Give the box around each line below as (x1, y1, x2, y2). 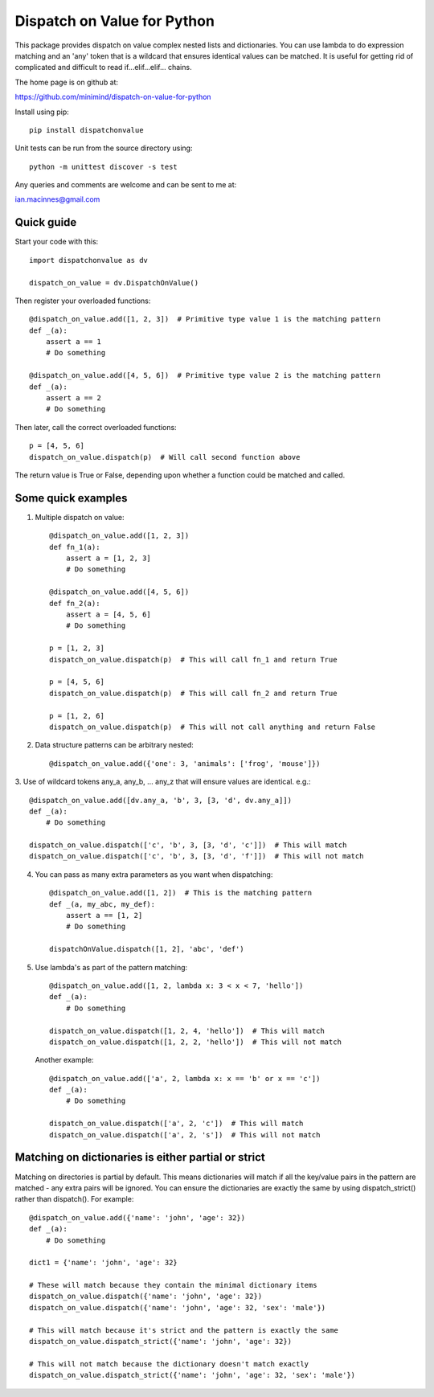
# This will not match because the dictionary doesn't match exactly (29, 1359, 309, 1368)
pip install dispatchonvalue (29, 125, 144, 134)
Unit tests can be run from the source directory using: (14, 143, 193, 153)
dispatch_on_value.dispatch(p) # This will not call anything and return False (49, 722, 376, 731)
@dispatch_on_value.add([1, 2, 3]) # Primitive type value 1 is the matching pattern (29, 314, 381, 324)
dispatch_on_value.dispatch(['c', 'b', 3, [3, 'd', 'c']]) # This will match (29, 841, 347, 850)
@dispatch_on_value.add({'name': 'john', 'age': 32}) (29, 1213, 245, 1222)
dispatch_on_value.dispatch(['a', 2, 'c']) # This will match (49, 1119, 304, 1129)
